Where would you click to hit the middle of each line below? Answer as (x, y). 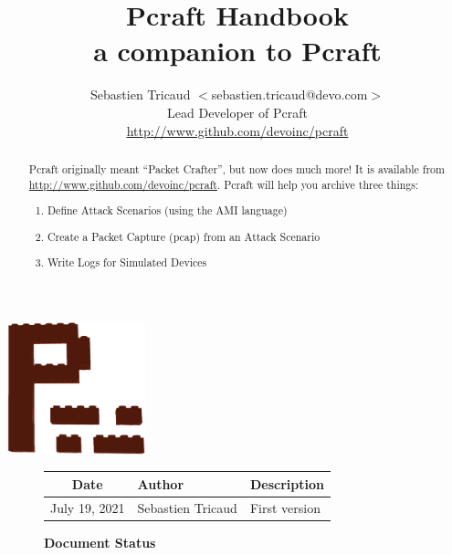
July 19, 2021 (88, 507)
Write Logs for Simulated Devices (127, 262)
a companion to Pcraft (237, 51)
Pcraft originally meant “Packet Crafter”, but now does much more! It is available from (237, 168)
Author (161, 483)
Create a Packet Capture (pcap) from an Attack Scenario (184, 236)
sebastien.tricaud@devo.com (289, 94)
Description (287, 483)
